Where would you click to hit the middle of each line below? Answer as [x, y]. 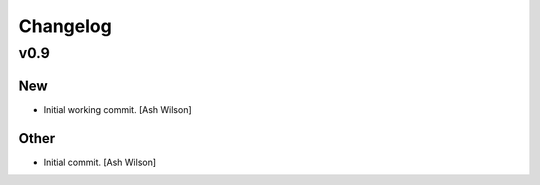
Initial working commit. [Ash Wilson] [117, 109]
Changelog [65, 26]
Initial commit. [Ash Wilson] [100, 162]
